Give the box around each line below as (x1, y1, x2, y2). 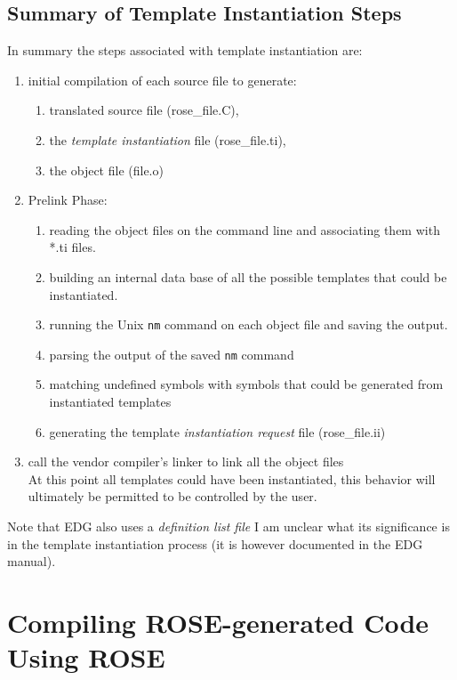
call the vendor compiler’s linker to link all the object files (28, 452, 344, 471)
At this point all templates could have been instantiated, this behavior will (28, 469, 436, 488)
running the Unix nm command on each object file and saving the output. (49, 315, 448, 334)
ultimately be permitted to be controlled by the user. (28, 487, 317, 506)
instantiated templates (49, 393, 172, 411)
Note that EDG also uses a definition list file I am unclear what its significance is (7, 517, 450, 536)
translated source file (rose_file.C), (49, 101, 239, 119)
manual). (7, 552, 56, 571)
